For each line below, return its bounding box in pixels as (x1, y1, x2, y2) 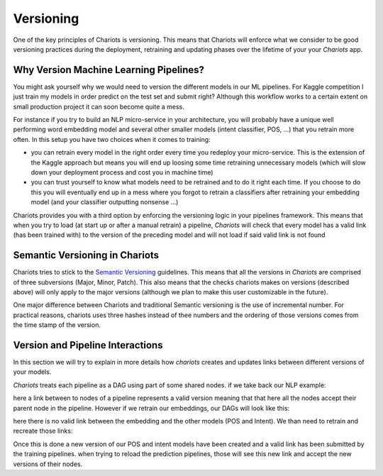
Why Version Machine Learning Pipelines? (13, 64, 205, 76)
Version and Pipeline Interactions (13, 339, 163, 351)
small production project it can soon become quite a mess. (13, 102, 184, 111)
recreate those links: (13, 426, 73, 436)
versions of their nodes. (13, 460, 83, 468)
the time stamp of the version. (13, 321, 101, 329)
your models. (13, 367, 52, 376)
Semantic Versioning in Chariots (13, 249, 160, 262)
